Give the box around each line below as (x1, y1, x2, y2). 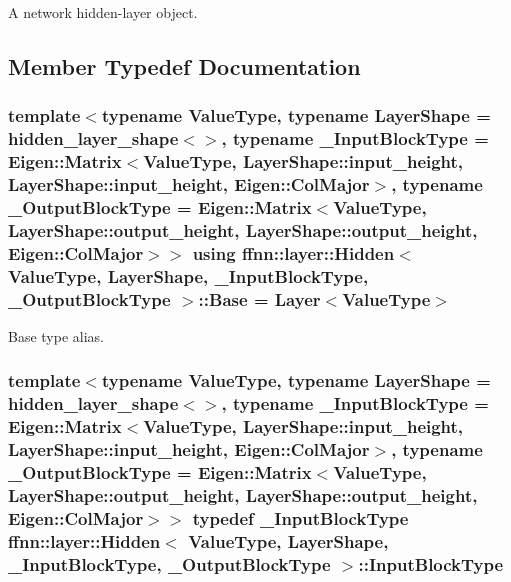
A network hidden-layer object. (8, 2, 198, 22)
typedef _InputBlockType (192, 506, 409, 531)
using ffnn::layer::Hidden (192, 240, 395, 265)
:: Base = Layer (198, 286, 321, 311)
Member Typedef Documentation (8, 50, 361, 81)
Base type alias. (8, 325, 104, 346)
